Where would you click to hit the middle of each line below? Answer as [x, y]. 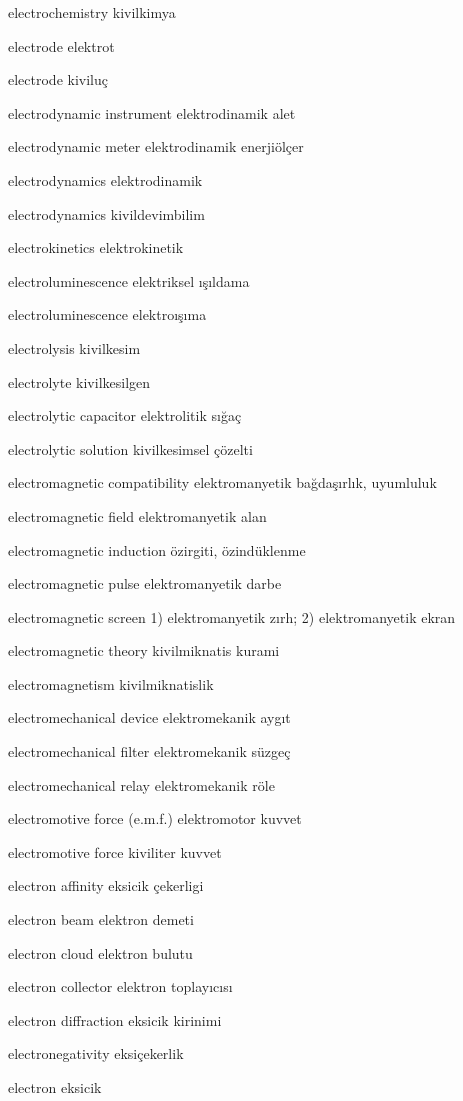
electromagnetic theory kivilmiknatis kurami [144, 650]
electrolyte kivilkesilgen [79, 381]
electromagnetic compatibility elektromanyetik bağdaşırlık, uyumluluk [222, 482]
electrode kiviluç [58, 79]
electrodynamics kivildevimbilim [106, 213]
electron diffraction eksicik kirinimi [115, 1019]
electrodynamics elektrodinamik [105, 179]
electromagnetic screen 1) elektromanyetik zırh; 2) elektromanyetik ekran [232, 616]
